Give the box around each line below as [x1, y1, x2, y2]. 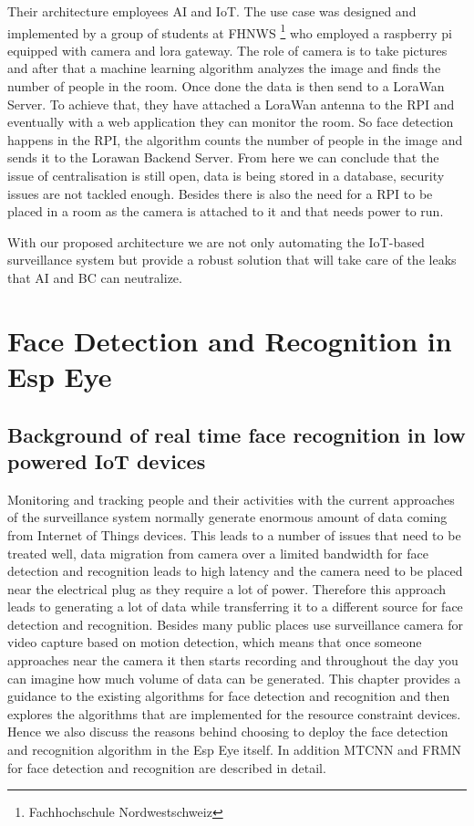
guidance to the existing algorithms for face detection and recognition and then [7, 686, 450, 706]
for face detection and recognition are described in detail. [7, 758, 326, 777]
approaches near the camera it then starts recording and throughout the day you [7, 651, 459, 670]
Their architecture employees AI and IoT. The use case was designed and [7, 2, 417, 20]
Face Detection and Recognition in [7, 321, 452, 359]
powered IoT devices [7, 446, 206, 475]
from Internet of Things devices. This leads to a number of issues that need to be [7, 525, 461, 544]
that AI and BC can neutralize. [7, 267, 182, 287]
